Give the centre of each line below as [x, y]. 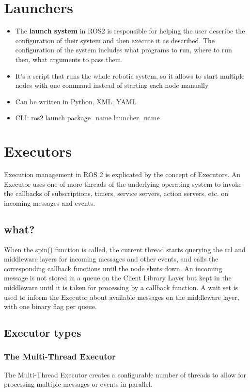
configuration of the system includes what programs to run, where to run [124, 50]
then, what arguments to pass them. [69, 59]
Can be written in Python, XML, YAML [76, 101]
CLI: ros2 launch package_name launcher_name [87, 118]
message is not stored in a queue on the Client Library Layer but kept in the [118, 278]
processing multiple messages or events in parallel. [78, 384]
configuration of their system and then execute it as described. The [115, 40]
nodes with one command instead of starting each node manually [112, 85]
